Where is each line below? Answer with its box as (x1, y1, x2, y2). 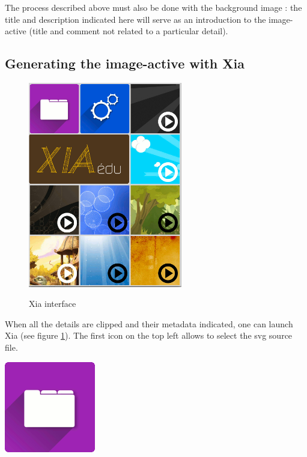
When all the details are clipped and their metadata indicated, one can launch (5, 317, 293, 330)
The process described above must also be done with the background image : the (5, 1, 302, 13)
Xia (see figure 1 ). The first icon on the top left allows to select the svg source (5, 329, 293, 342)
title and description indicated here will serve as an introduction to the (5, 13, 266, 25)
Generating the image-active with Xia (5, 54, 245, 73)
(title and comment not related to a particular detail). (29, 25, 228, 37)
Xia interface (29, 297, 76, 310)
